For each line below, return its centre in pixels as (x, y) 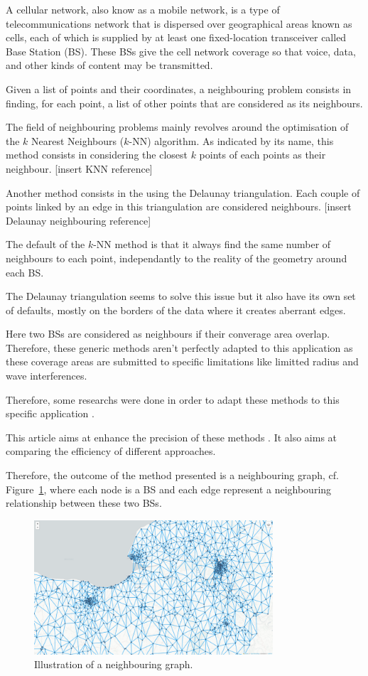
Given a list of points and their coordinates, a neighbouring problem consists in (179, 88)
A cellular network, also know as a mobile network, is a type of (143, 9)
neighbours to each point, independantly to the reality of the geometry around (177, 258)
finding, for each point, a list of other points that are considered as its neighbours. (184, 103)
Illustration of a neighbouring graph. (114, 664)
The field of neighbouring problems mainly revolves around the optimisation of (177, 127)
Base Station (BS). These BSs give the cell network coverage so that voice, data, (181, 51)
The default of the (45, 244)
